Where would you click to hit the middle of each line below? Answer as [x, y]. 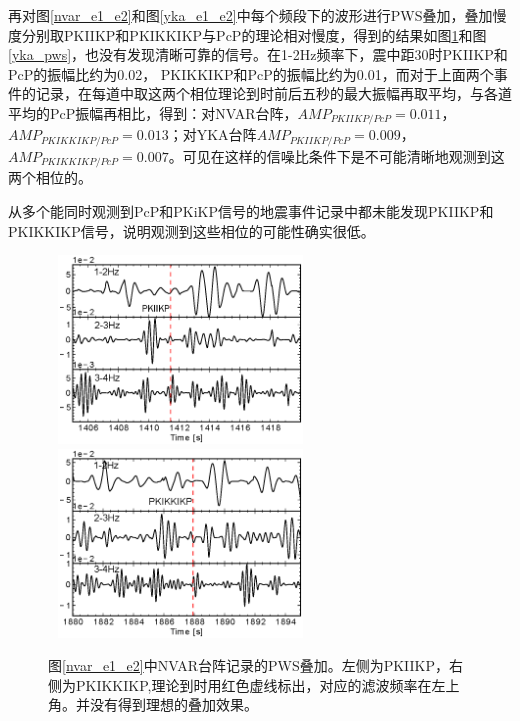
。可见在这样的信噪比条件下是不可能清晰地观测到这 [336, 155]
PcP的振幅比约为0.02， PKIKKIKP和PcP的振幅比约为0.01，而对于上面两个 [251, 73]
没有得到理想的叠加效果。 [173, 704]
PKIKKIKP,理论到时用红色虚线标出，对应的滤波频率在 [253, 684]
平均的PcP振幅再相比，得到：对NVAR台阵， [153, 112]
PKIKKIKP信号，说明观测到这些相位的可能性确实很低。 [191, 230]
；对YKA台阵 [212, 134]
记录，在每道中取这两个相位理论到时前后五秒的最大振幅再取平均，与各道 [273, 93]
